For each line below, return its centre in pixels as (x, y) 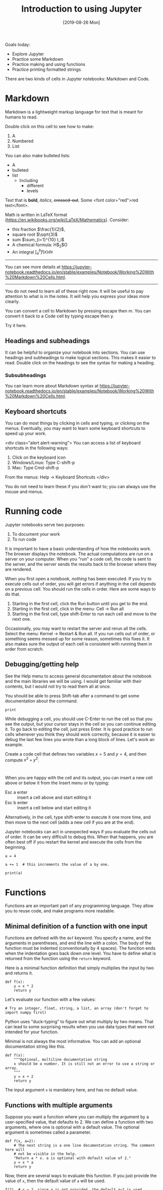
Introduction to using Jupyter (81, 9)
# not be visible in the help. (45, 1154)
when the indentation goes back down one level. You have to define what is (81, 953)
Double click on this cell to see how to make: (50, 126)
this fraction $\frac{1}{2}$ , (39, 229)
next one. (22, 619)
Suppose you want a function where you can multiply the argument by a (77, 1117)
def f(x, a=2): (20, 1141)
